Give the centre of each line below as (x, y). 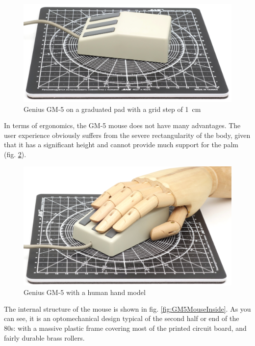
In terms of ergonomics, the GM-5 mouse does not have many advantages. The (122, 125)
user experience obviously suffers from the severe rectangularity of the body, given (127, 135)
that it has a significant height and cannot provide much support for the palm (121, 145)
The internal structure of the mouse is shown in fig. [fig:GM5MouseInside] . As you (127, 308)
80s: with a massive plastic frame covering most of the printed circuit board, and (125, 328)
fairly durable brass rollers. (44, 337)
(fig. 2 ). (15, 154)
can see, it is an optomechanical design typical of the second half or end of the (122, 318)
